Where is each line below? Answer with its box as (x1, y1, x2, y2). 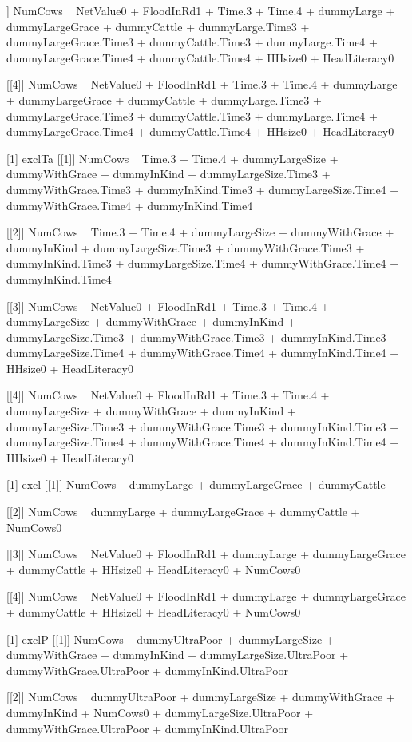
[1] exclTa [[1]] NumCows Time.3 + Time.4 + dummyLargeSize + (6, 149, 339, 166)
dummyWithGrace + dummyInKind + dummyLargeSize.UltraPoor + (6, 646, 349, 663)
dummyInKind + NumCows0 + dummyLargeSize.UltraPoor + (6, 704, 314, 720)
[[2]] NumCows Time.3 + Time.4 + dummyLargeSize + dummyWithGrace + (6, 224, 394, 240)
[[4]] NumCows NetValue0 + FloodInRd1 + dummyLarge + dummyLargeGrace (6, 588, 406, 605)
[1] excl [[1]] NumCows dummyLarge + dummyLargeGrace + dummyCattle (6, 476, 386, 493)
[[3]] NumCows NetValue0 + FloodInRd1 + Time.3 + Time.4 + (6, 297, 330, 314)
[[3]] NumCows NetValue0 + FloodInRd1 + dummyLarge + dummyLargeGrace (6, 546, 406, 562)
